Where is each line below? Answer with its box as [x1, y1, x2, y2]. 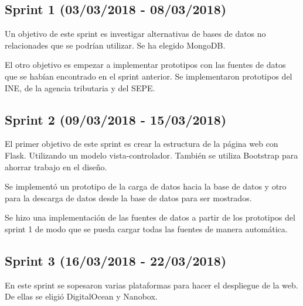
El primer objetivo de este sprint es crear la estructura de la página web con [5, 137, 278, 150]
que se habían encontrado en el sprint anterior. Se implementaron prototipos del [5, 70, 292, 82]
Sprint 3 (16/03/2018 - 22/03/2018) [5, 251, 227, 269]
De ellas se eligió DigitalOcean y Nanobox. [5, 290, 158, 302]
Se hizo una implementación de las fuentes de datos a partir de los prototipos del [5, 211, 295, 224]
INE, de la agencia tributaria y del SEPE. [5, 81, 155, 94]
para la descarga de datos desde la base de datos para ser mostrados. [5, 191, 252, 204]
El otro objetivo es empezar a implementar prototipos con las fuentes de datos [5, 59, 286, 71]
